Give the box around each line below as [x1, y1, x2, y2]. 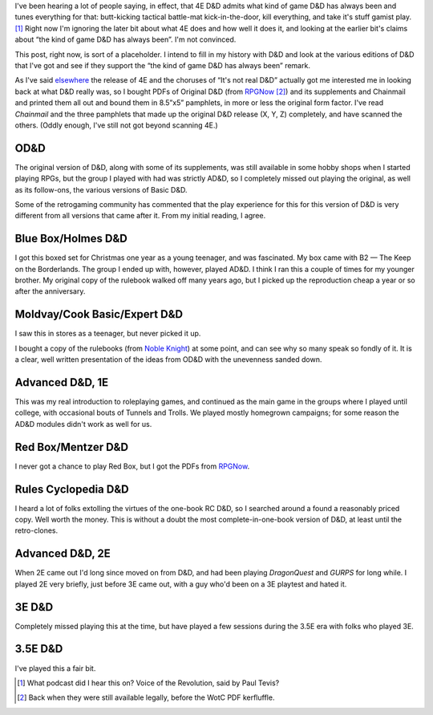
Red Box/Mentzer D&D [14, 440, 128, 453]
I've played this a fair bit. [14, 663, 96, 673]
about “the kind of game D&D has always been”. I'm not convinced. [14, 35, 237, 44]
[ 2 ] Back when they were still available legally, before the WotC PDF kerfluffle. [17, 693, 275, 702]
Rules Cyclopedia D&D [14, 482, 129, 496]
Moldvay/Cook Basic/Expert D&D [14, 307, 184, 321]
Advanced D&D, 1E [14, 376, 109, 389]
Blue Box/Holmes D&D [14, 232, 127, 246]
